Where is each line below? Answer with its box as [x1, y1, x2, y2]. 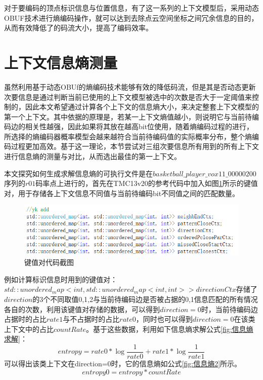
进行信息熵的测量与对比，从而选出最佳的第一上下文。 [4, 151, 181, 162]
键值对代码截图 [24, 257, 74, 268]
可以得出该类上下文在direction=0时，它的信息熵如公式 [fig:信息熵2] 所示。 [4, 358, 242, 369]
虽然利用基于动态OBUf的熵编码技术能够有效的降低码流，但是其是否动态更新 [4, 81, 256, 92]
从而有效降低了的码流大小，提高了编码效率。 [4, 22, 153, 33]
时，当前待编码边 [201, 303, 258, 314]
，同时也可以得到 [136, 314, 193, 324]
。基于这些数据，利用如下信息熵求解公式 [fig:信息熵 [85, 323, 253, 334]
